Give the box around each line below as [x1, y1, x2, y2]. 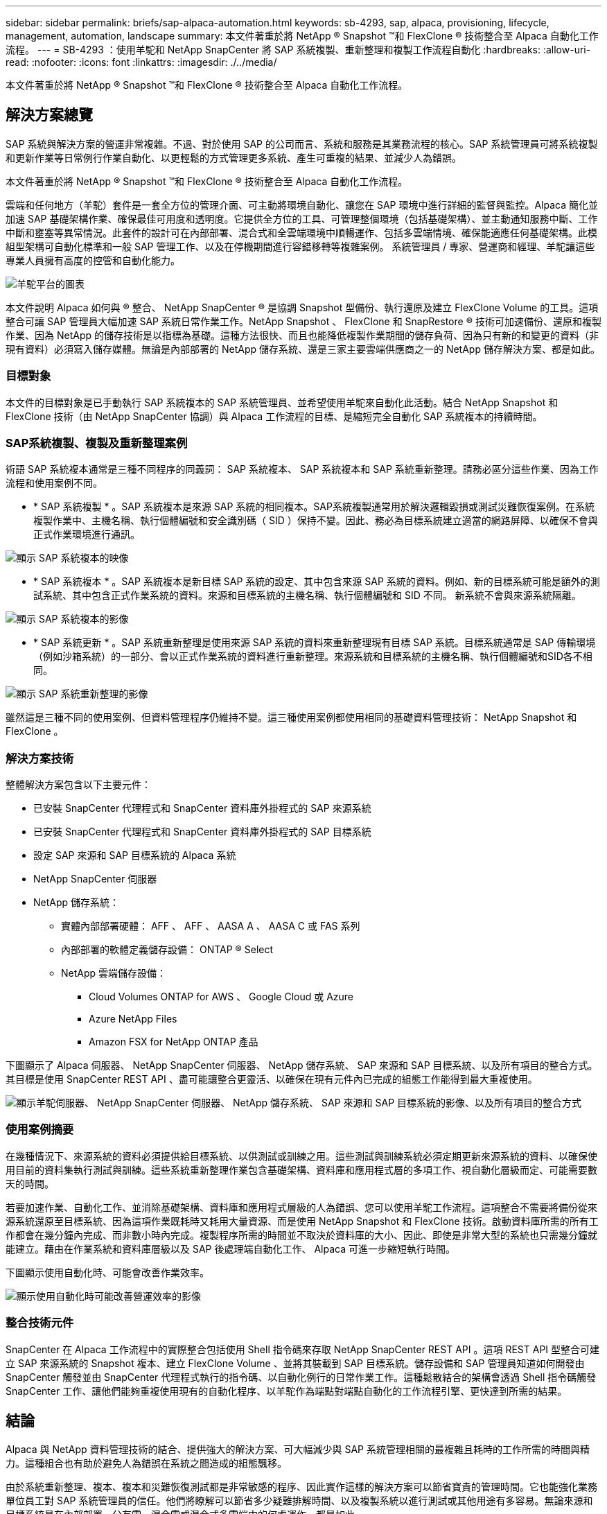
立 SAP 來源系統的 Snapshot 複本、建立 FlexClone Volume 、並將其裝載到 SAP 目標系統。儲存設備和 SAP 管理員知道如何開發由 [6, 1357, 585, 1369]
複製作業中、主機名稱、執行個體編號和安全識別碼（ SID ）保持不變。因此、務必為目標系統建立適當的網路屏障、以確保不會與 [33, 514, 598, 527]
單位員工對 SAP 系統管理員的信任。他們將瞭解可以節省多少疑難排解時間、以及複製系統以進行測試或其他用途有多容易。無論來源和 [6, 1495, 593, 1507]
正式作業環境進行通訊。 [33, 528, 140, 541]
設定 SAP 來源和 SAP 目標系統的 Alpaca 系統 [33, 849, 236, 862]
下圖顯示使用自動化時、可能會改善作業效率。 [6, 1266, 209, 1278]
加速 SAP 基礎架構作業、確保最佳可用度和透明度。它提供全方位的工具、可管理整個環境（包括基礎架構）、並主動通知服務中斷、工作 [6, 212, 598, 225]
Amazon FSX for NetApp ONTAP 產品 [89, 1036, 258, 1048]
